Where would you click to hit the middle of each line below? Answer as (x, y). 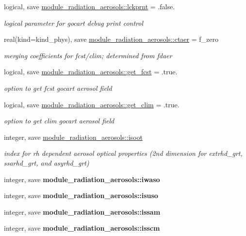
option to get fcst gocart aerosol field (58, 88)
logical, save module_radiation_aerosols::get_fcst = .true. (91, 72)
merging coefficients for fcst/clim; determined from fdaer (88, 55)
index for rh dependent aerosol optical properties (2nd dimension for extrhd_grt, (123, 153)
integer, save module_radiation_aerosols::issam (82, 211)
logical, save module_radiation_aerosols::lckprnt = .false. (90, 6)
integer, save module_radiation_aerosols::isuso (81, 195)
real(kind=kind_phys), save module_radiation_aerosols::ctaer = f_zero (111, 39)
